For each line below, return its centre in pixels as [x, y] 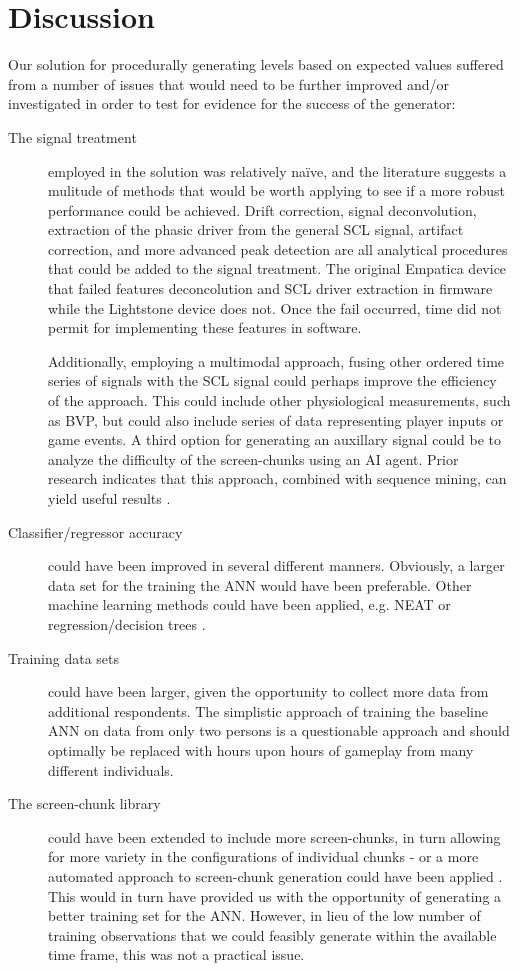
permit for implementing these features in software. [205, 327]
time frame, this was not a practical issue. [176, 954]
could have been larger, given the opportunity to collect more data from [268, 691]
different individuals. [111, 769]
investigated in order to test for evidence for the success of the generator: [232, 103]
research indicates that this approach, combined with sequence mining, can [277, 478]
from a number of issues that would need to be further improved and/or [229, 83]
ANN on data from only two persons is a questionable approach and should [279, 730]
